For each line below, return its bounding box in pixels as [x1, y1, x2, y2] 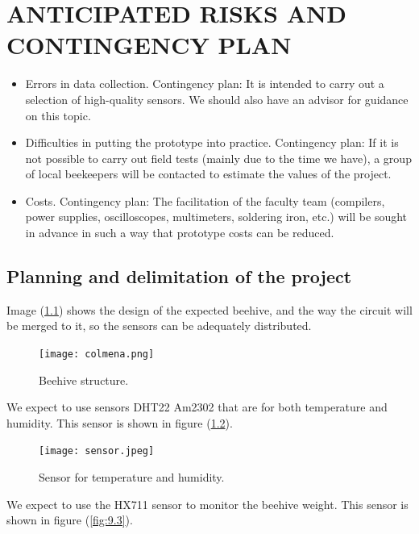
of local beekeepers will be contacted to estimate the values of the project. [25, 165, 392, 182]
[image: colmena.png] [39, 348, 155, 361]
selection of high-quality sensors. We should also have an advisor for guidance [25, 90, 409, 107]
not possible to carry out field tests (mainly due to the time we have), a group [25, 149, 412, 166]
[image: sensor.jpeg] [39, 445, 155, 457]
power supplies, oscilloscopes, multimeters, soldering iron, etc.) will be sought [25, 208, 408, 225]
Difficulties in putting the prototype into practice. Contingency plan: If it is [25, 134, 399, 151]
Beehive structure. [39, 371, 129, 388]
